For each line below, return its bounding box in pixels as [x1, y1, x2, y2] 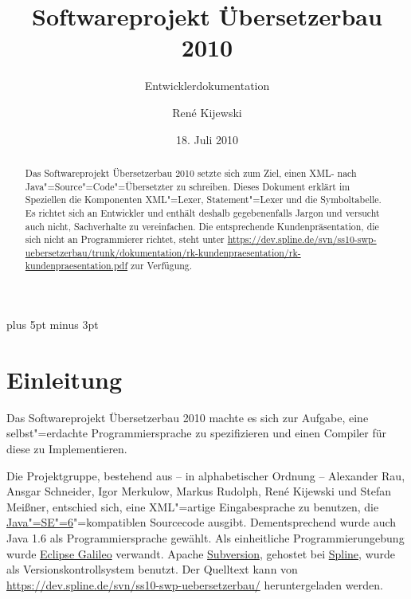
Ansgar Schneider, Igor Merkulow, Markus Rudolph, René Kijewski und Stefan [6, 483, 392, 499]
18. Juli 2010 [176, 131, 238, 147]
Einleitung [6, 362, 123, 395]
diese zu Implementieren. [6, 440, 127, 457]
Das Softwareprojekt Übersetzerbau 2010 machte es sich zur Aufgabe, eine [6, 409, 369, 425]
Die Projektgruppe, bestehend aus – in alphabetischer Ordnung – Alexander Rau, [6, 467, 405, 484]
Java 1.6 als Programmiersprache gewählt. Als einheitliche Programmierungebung [6, 530, 405, 546]
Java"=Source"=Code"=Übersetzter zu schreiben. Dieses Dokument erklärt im [25, 179, 350, 193]
